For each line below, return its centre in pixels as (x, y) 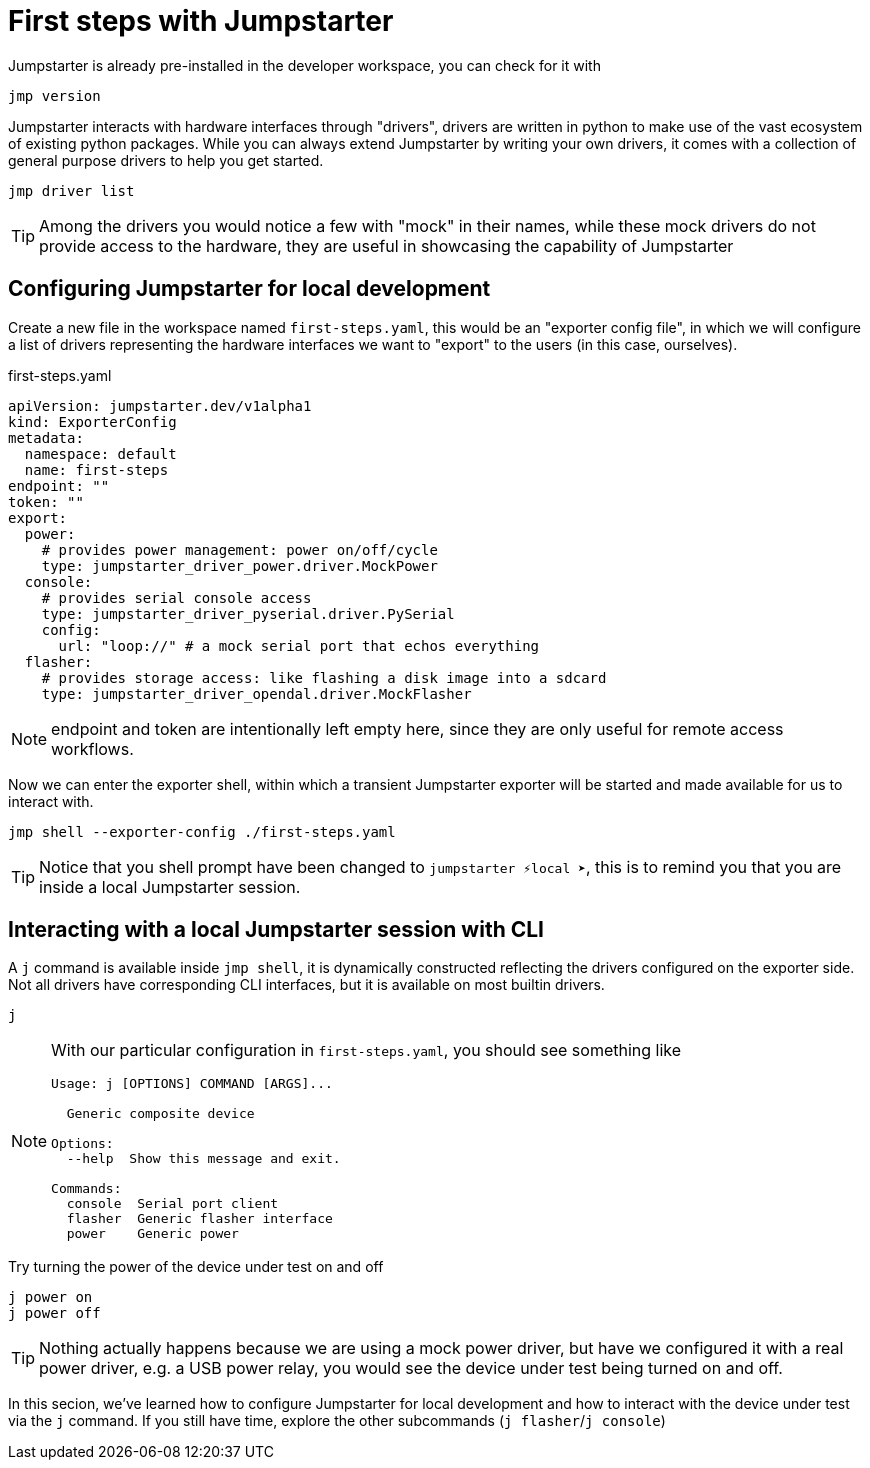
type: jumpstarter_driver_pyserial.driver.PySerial (248, 613)
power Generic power (152, 1234)
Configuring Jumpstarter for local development (249, 289)
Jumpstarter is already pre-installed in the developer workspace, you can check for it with (304, 65)
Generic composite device (160, 1114)
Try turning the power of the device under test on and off (196, 1267)
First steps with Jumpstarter (201, 21)
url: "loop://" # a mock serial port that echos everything (299, 645)
